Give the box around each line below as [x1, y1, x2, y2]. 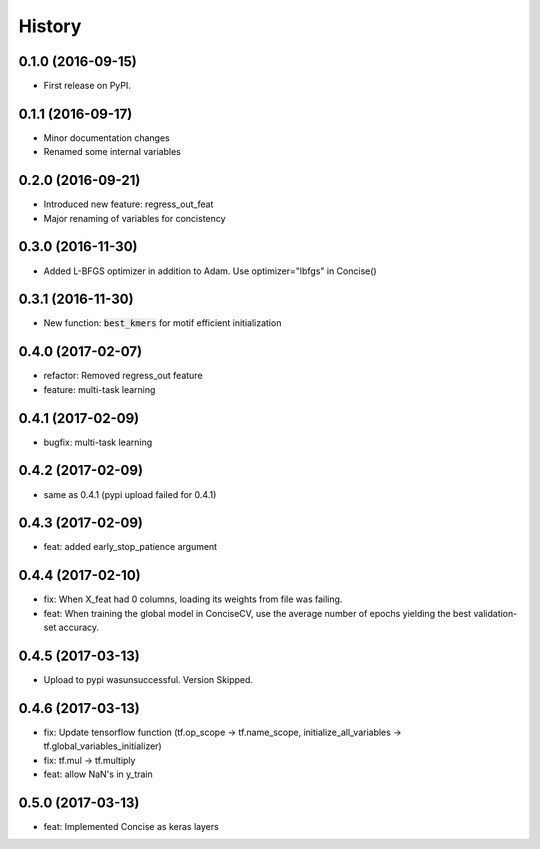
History [18, 15, 82, 37]
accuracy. [58, 621, 100, 634]
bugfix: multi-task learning [43, 436, 153, 448]
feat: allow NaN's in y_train [43, 768, 154, 780]
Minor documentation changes [43, 131, 170, 144]
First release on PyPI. [43, 80, 132, 92]
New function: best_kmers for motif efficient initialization [43, 317, 282, 329]
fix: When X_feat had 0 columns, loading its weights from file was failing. [43, 593, 343, 605]
